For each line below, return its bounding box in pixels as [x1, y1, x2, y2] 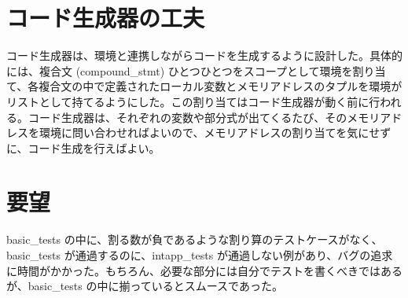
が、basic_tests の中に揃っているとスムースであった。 [6, 278, 283, 294]
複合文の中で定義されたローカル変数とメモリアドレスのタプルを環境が [39, 78, 402, 94]
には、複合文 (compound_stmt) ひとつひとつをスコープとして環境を [6, 62, 353, 79]
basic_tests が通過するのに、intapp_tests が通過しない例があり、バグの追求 [6, 247, 393, 263]
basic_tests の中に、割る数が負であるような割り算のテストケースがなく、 [6, 231, 383, 248]
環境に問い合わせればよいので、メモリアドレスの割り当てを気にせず [39, 124, 391, 141]
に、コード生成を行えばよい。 [6, 139, 160, 156]
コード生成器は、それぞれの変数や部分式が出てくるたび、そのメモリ [28, 109, 380, 125]
